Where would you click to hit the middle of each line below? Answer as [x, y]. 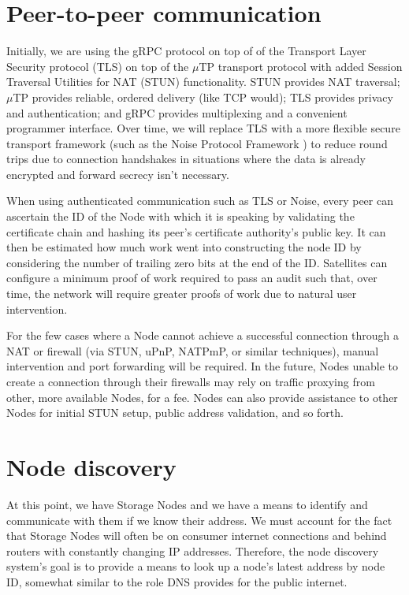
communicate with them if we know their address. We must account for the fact [199, 520]
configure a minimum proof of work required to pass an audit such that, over [192, 278]
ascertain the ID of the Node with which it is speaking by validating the [180, 216]
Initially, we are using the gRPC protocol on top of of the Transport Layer [186, 51]
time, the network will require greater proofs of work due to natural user [182, 294]
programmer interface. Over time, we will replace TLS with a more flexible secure [203, 128]
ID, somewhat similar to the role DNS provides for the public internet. [177, 581]
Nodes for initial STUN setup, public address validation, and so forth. [175, 413]
